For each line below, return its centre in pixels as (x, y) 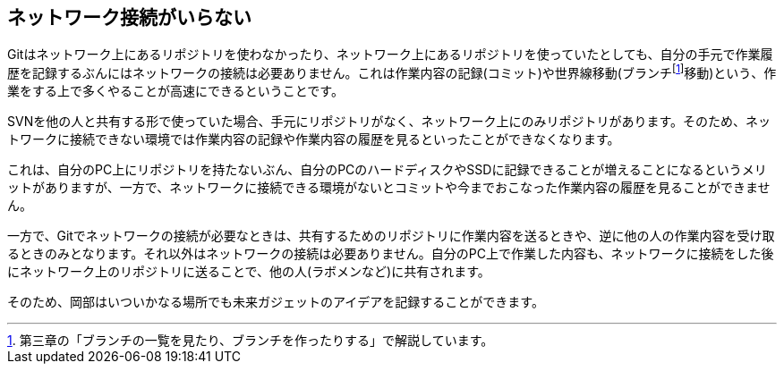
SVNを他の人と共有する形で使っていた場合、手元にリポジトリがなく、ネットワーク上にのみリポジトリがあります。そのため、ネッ (389, 122)
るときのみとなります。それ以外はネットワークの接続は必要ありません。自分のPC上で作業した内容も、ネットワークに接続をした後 (391, 254)
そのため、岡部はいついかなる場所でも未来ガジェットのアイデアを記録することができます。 (276, 302)
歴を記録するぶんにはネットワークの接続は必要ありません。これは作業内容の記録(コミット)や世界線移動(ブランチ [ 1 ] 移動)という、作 (392, 72)
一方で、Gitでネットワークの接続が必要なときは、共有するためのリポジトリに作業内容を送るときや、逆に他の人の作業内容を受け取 (391, 236)
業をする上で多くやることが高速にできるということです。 (175, 91)
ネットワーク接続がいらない (129, 17)
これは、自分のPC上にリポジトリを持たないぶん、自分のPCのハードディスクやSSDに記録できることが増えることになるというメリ (387, 170)
